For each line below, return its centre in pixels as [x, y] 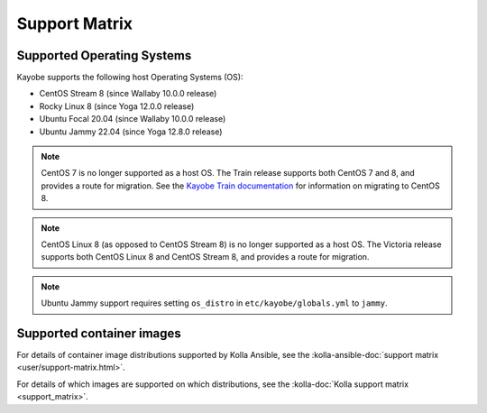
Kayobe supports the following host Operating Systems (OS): [130, 78]
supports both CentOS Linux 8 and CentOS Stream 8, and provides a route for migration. [205, 257]
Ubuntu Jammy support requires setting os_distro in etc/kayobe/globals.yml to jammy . [214, 303]
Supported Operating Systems [104, 55]
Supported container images [99, 333]
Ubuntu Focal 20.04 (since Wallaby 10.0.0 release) [133, 119]
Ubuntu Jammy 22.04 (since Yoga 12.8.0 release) [131, 132]
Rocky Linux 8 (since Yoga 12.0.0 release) [117, 106]
